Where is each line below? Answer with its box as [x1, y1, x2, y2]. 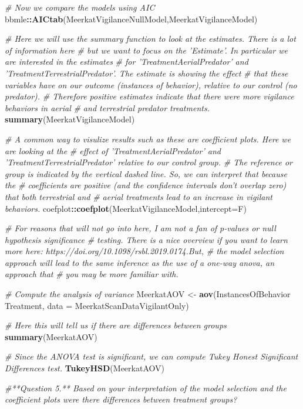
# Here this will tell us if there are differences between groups [5, 319, 227, 331]
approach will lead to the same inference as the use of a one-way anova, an [5, 256, 275, 268]
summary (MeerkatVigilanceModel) [5, 113, 135, 125]
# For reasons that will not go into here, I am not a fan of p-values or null [5, 222, 276, 234]
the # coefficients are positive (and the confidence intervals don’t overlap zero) [5, 179, 287, 191]
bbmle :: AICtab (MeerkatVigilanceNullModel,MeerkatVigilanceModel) [5, 12, 258, 25]
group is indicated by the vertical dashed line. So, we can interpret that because [5, 167, 287, 179]
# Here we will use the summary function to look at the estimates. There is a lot [5, 32, 296, 45]
